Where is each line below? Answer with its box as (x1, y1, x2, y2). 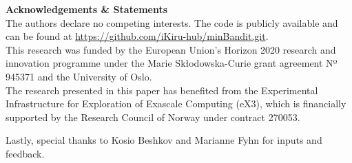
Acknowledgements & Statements (6, 2, 168, 16)
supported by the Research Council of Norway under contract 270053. (6, 109, 300, 124)
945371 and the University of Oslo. (6, 69, 152, 83)
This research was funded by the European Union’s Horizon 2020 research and (6, 42, 336, 56)
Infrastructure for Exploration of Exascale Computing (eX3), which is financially (6, 96, 346, 111)
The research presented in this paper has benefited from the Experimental (6, 83, 318, 97)
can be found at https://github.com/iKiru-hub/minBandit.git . (6, 29, 269, 43)
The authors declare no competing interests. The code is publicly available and (6, 15, 338, 30)
